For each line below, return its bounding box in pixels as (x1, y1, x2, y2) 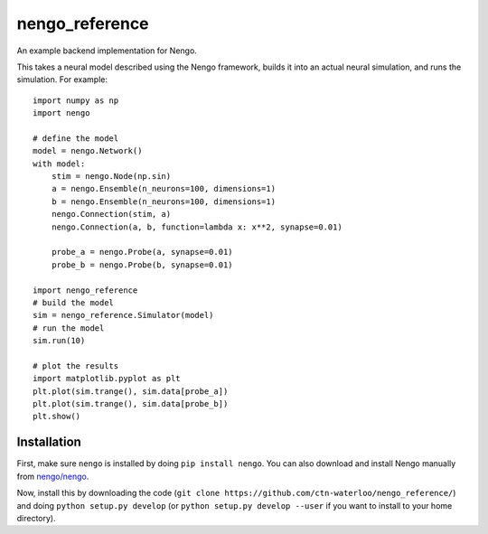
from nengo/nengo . (16, 471, 89, 482)
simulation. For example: (16, 74, 108, 85)
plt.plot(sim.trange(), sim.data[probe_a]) (33, 386, 229, 397)
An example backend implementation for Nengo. (16, 45, 198, 56)
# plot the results (33, 361, 119, 370)
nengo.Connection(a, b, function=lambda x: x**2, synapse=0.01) (51, 221, 343, 232)
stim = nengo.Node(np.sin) (51, 172, 172, 182)
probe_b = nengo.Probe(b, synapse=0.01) (51, 259, 234, 270)
